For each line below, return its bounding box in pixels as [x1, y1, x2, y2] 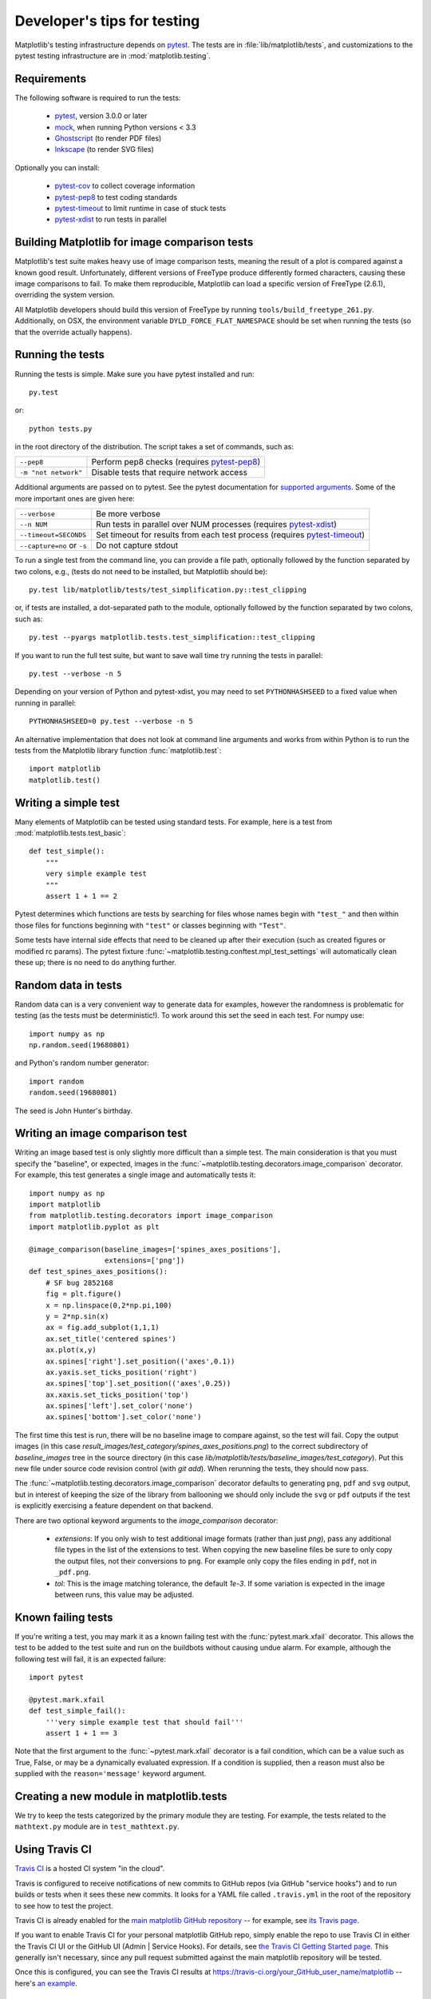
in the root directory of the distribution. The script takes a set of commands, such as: [14, 442, 295, 452]
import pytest [29, 1673, 84, 1682]
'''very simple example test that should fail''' [45, 1718, 243, 1726]
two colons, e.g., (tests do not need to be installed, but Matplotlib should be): [14, 566, 268, 576]
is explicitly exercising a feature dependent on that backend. [14, 1501, 213, 1510]
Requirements [14, 72, 87, 86]
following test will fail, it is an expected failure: [14, 1654, 167, 1663]
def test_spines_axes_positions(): [29, 1267, 168, 1276]
